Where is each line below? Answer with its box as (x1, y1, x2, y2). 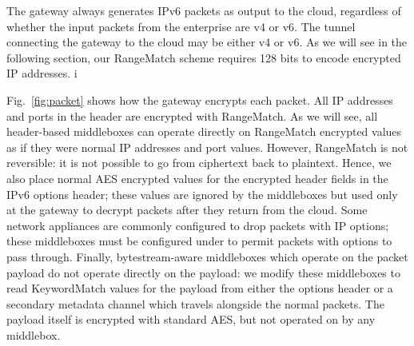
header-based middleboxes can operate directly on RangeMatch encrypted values (6, 123, 402, 140)
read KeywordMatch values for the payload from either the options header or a (6, 280, 393, 296)
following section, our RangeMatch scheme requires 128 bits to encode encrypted (6, 49, 401, 66)
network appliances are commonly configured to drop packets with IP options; (6, 217, 389, 233)
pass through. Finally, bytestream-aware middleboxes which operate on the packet (6, 248, 408, 264)
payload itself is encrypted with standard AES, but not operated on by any (6, 311, 376, 328)
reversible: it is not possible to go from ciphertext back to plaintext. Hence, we (6, 154, 392, 171)
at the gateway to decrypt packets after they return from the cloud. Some (6, 201, 368, 218)
